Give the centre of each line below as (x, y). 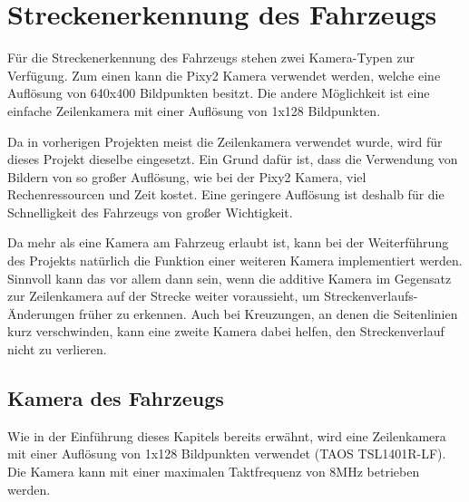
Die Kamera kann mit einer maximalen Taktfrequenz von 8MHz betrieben (214, 472)
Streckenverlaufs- (371, 296)
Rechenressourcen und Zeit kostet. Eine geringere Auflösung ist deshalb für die (226, 194)
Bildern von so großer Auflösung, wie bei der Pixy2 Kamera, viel (187, 176)
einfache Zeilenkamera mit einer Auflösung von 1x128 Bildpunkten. (194, 110)
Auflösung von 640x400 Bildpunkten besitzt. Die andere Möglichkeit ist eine (219, 93)
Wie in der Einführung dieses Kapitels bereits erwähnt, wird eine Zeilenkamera (227, 435)
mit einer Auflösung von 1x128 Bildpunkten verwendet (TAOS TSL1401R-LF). (227, 454)
